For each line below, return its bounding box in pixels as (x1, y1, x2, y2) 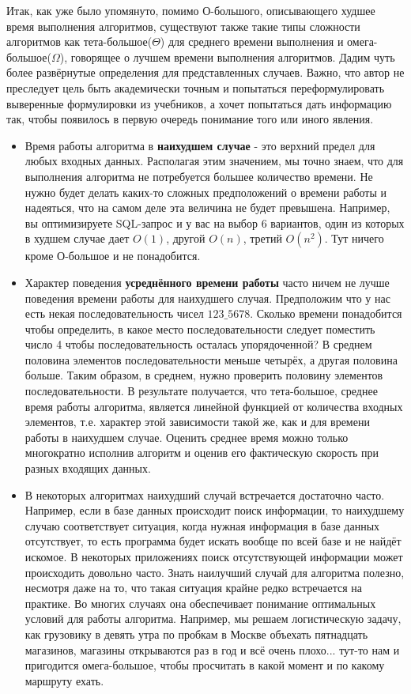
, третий (243, 230, 282, 247)
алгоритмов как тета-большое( (6, 33, 153, 50)
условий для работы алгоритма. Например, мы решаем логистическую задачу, (25, 610, 402, 627)
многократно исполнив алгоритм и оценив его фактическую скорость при (25, 444, 379, 461)
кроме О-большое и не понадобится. (25, 247, 201, 264)
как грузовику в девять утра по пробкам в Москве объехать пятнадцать (25, 625, 368, 642)
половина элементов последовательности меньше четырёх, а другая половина (25, 351, 398, 368)
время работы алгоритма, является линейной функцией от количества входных (25, 398, 403, 414)
